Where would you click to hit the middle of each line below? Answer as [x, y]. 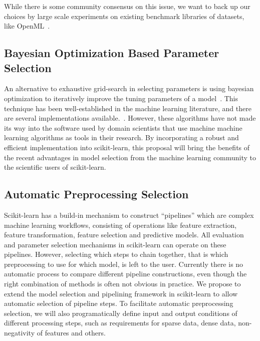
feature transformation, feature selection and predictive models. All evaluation [124, 235]
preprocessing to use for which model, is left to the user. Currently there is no [124, 264]
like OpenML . [27, 26]
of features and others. [71, 333]
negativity [20, 333]
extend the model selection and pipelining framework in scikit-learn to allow [121, 293]
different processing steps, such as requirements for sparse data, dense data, [120, 323]
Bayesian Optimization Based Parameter [112, 53]
